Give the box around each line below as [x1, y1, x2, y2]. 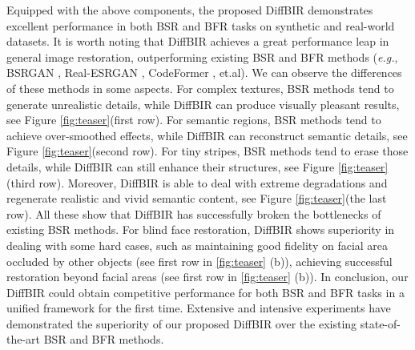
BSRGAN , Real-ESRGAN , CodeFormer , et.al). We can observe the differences [6, 64, 402, 81]
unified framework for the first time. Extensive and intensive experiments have [6, 300, 391, 316]
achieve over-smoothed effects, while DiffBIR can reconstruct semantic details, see [6, 127, 408, 143]
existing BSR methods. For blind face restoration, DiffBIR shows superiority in [6, 221, 395, 238]
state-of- [360, 315, 401, 332]
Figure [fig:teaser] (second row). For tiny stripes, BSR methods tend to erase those [6, 143, 409, 159]
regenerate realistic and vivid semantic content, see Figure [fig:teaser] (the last [6, 190, 387, 207]
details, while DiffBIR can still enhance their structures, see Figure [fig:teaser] [6, 158, 389, 175]
